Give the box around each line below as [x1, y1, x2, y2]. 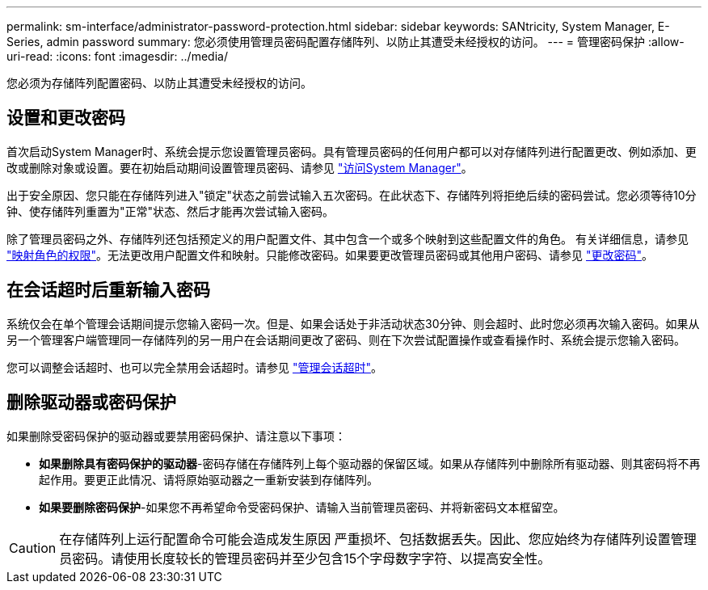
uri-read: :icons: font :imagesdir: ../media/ [6, 49, 228, 63]
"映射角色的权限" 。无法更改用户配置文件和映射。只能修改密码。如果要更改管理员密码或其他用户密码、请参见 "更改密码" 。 [6, 247, 654, 262]
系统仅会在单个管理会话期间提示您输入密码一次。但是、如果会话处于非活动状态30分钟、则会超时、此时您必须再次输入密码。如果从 [6, 316, 700, 331]
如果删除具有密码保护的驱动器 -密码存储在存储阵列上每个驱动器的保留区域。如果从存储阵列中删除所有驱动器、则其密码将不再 [39, 456, 701, 470]
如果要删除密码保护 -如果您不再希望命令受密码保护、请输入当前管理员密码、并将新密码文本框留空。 [39, 499, 565, 514]
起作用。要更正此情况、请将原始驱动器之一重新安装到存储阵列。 [39, 472, 378, 487]
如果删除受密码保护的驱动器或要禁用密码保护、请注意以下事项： [6, 428, 346, 443]
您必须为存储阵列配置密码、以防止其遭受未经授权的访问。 [6, 76, 312, 90]
